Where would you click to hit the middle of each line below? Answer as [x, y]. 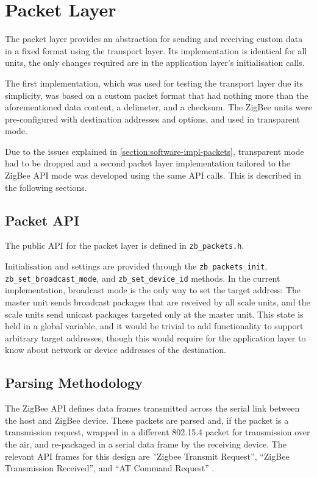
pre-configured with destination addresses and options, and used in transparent [153, 119]
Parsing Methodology [74, 383]
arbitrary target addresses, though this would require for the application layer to [155, 337]
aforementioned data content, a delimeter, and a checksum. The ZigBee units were [159, 107]
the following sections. [46, 187]
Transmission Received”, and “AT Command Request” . [110, 468]
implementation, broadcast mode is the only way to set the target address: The [153, 290]
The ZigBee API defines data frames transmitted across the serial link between [152, 408]
